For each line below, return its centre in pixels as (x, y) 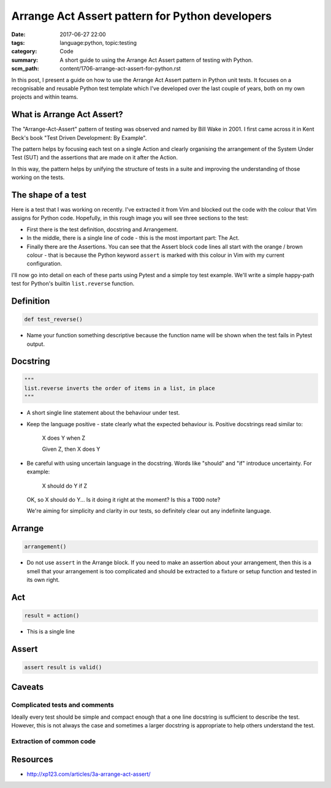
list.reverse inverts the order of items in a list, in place (120, 388)
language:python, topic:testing (98, 42)
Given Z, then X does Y (71, 449)
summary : (25, 60)
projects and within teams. (45, 97)
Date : (18, 34)
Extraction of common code (54, 741)
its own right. (43, 580)
